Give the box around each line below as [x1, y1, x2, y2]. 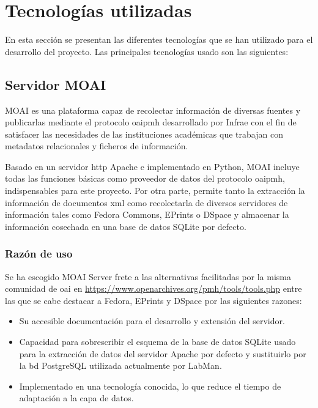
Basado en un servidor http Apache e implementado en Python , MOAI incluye [5, 160, 300, 172]
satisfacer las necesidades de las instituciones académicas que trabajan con [5, 127, 283, 140]
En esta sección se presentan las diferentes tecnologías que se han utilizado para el [5, 33, 313, 46]
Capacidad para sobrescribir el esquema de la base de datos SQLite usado [19, 335, 296, 348]
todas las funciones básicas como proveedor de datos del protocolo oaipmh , [5, 172, 285, 185]
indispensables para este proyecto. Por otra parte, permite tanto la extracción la [5, 184, 305, 197]
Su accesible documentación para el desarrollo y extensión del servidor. [19, 314, 285, 327]
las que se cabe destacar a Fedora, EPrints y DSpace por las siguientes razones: [5, 294, 302, 306]
